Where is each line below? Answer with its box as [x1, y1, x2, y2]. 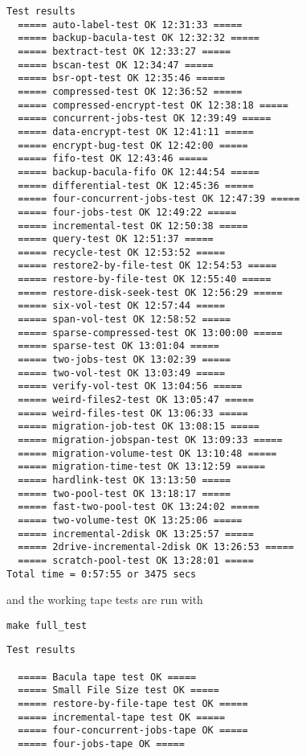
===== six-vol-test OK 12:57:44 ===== [18, 300, 226, 312]
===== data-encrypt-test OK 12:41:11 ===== [18, 125, 254, 138]
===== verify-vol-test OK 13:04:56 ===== [18, 380, 243, 392]
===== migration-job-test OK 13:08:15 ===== [18, 421, 259, 433]
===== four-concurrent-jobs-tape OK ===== [18, 725, 248, 737]
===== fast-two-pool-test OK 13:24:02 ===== [18, 501, 259, 513]
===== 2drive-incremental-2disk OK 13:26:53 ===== [18, 541, 294, 553]
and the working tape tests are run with [6, 591, 203, 608]
